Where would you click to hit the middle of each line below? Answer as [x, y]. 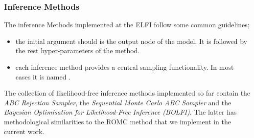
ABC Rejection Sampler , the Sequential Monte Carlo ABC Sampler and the [118, 102]
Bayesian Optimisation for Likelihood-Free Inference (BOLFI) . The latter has [120, 112]
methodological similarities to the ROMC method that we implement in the [117, 121]
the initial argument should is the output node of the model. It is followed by [131, 41]
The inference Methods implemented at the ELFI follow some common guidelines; [127, 25]
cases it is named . [43, 76]
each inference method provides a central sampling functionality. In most [125, 67]
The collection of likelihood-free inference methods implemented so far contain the [127, 93]
